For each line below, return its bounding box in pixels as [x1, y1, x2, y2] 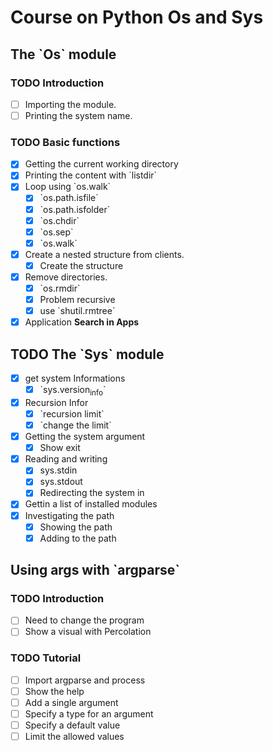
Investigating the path [24, 509, 115, 521]
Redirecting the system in [39, 487, 145, 499]
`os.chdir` [39, 214, 80, 226]
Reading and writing [24, 453, 108, 465]
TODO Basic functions [10, 135, 121, 149]
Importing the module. [24, 98, 117, 110]
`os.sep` [39, 226, 74, 238]
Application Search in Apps [24, 316, 140, 328]
